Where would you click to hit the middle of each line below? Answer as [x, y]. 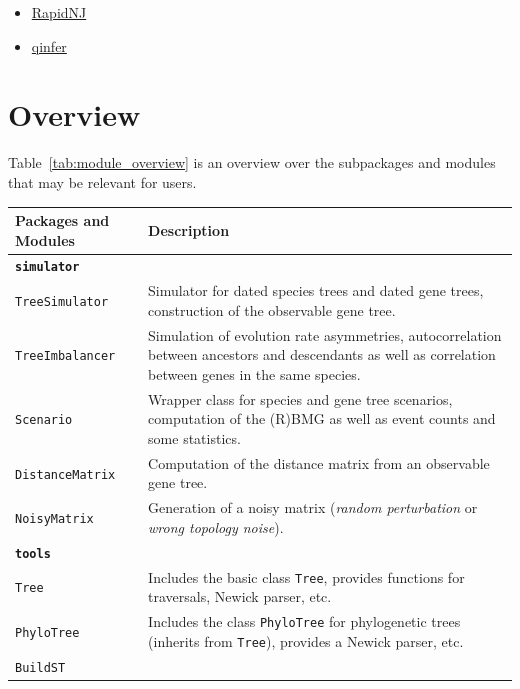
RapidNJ [59, 12]
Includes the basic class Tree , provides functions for [306, 576]
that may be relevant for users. [102, 181]
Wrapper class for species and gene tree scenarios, [300, 398]
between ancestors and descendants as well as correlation [322, 354]
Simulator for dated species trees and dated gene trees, [316, 290]
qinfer [49, 45]
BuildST [40, 667]
